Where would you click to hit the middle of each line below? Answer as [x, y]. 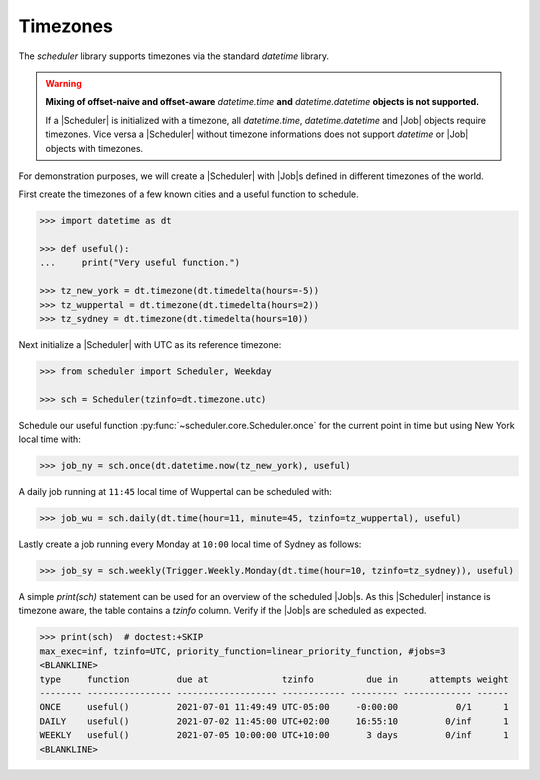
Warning [63, 83]
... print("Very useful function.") [139, 263]
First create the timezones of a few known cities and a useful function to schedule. [188, 194]
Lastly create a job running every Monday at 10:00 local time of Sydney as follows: [190, 544]
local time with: [50, 439]
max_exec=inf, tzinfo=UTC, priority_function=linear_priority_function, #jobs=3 [242, 651]
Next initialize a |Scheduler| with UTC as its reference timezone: [150, 344]
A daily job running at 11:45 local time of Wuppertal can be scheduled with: [175, 492]
